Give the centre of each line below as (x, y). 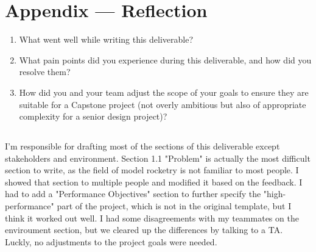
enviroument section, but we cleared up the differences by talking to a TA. (144, 230)
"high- (275, 194)
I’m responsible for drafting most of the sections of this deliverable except (142, 146)
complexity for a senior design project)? (93, 116)
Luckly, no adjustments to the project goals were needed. (111, 241)
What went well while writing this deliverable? (106, 39)
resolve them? (45, 72)
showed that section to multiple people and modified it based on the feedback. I (154, 182)
